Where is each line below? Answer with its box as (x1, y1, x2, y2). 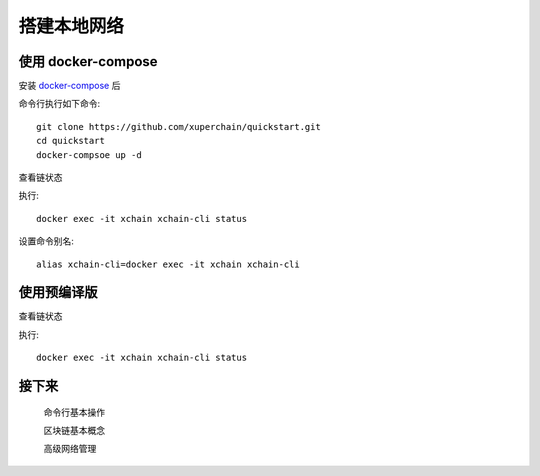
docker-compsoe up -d (36, 149, 142, 160)
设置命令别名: (18, 235, 75, 247)
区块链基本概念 (43, 425, 105, 437)
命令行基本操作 (43, 406, 105, 418)
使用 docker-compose (18, 53, 159, 70)
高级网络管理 (43, 443, 97, 455)
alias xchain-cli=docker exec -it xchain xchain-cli (36, 258, 300, 270)
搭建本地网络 (18, 15, 125, 37)
